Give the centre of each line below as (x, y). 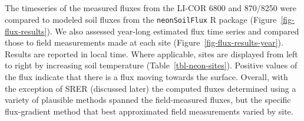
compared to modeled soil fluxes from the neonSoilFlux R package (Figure (141, 19)
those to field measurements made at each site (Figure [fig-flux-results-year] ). (144, 42)
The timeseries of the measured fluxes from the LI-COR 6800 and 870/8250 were (151, 8)
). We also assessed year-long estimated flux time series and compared (173, 31)
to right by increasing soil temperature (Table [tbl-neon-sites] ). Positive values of (151, 65)
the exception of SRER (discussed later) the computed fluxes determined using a (151, 88)
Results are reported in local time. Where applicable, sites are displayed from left (151, 53)
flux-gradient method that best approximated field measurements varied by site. (149, 111)
